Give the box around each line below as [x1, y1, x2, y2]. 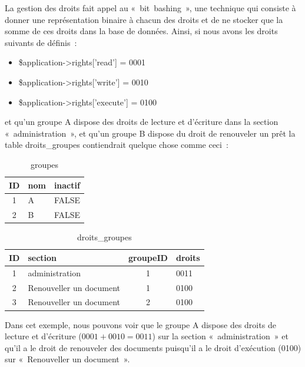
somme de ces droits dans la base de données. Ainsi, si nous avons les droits [5, 25, 278, 37]
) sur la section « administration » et [152, 330, 289, 342]
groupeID [128, 251, 168, 263]
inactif [54, 178, 80, 191]
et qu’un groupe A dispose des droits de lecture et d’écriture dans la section [5, 115, 279, 128]
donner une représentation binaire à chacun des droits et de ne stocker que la [5, 13, 283, 25]
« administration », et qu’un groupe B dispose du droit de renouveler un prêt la [5, 127, 296, 139]
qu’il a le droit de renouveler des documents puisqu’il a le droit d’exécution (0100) [5, 341, 301, 353]
